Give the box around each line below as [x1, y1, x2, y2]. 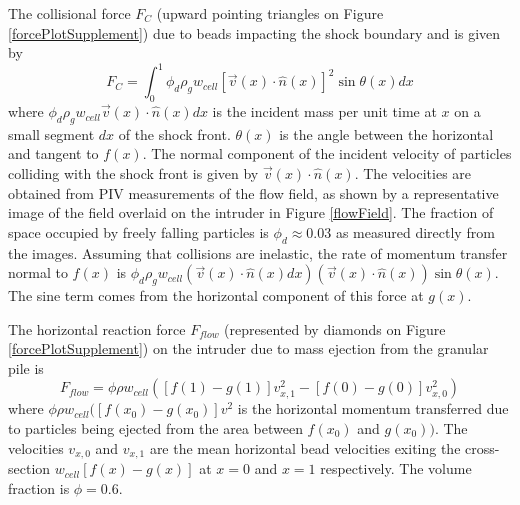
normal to [8, 262, 68, 283]
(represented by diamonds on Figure [224, 318, 446, 339]
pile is [8, 357, 44, 378]
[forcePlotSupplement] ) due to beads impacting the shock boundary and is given [8, 22, 501, 43]
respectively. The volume [320, 458, 472, 479]
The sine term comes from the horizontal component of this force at [8, 285, 424, 306]
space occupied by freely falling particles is [8, 221, 269, 242]
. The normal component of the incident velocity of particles [142, 143, 512, 164]
